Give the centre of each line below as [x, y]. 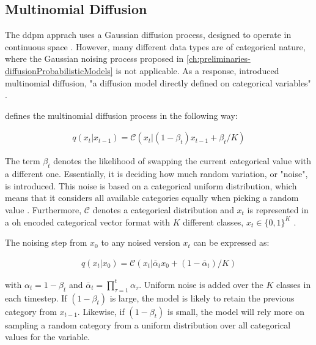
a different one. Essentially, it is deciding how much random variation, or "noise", [156, 174]
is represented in [278, 209]
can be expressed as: [231, 242]
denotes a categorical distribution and [163, 209]
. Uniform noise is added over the [201, 284]
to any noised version [141, 242]
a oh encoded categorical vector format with [88, 222]
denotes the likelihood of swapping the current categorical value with [182, 161]
